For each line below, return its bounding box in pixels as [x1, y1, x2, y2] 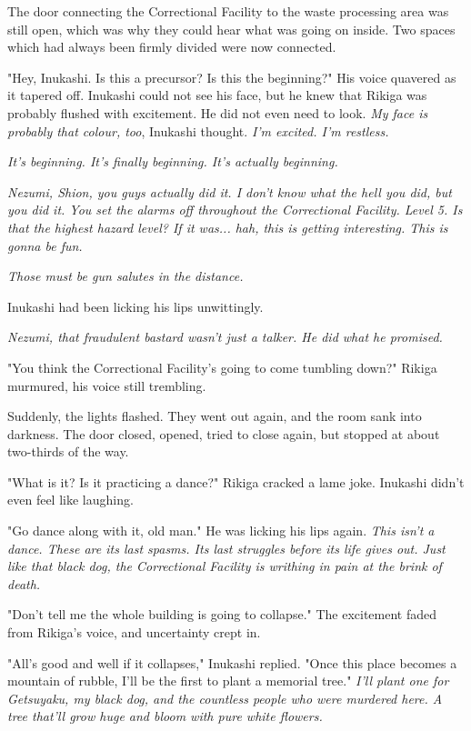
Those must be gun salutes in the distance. [7, 266, 244, 285]
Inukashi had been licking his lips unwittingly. [7, 296, 264, 315]
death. [7, 574, 41, 593]
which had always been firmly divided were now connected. [7, 37, 336, 56]
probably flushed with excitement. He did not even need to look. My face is [7, 103, 428, 122]
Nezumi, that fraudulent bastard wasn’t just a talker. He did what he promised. [7, 327, 443, 346]
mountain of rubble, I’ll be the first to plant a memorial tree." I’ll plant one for [7, 671, 449, 690]
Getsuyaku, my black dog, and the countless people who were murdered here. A [7, 688, 443, 707]
